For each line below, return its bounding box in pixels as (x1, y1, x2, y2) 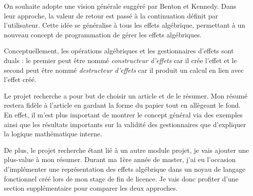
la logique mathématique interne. (4, 129, 102, 139)
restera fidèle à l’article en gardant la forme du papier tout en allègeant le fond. (4, 100, 241, 110)
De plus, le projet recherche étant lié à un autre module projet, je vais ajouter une (4, 145, 249, 155)
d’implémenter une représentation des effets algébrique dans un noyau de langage (4, 163, 246, 174)
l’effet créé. (4, 74, 36, 84)
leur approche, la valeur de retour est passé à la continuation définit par (4, 10, 218, 20)
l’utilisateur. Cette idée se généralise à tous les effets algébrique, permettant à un (4, 20, 246, 30)
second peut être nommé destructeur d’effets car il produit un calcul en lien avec (4, 65, 244, 75)
